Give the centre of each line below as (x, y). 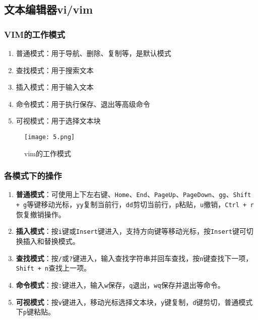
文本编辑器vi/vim (49, 9)
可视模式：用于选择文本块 (58, 121)
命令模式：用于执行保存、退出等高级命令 (83, 104)
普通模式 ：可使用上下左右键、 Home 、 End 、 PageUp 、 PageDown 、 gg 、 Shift (134, 194)
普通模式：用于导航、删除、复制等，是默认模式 (93, 53)
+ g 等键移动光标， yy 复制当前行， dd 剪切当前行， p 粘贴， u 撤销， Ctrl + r (135, 204)
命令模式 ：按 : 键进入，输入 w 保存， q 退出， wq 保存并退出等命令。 (120, 284)
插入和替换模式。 (51, 241)
